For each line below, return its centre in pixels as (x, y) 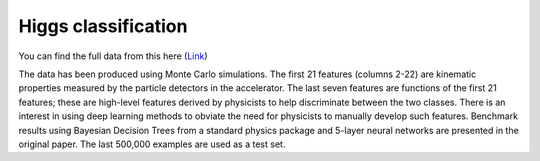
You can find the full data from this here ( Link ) (113, 56)
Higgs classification (103, 26)
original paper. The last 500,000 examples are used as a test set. (152, 144)
